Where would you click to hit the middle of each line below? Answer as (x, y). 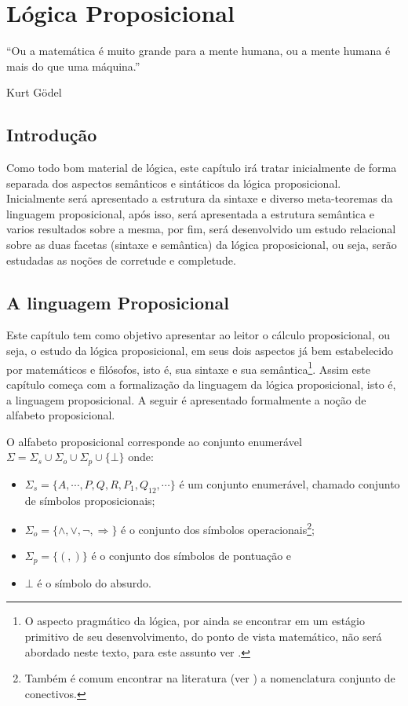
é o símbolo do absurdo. (95, 582)
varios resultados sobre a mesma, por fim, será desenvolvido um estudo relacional (201, 229)
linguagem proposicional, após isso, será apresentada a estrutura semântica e (191, 213)
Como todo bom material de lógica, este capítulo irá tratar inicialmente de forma (202, 168)
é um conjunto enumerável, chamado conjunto (290, 483)
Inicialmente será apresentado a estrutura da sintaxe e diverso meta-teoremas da (200, 198)
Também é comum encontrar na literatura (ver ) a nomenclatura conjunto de (210, 678)
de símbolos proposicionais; (90, 500)
